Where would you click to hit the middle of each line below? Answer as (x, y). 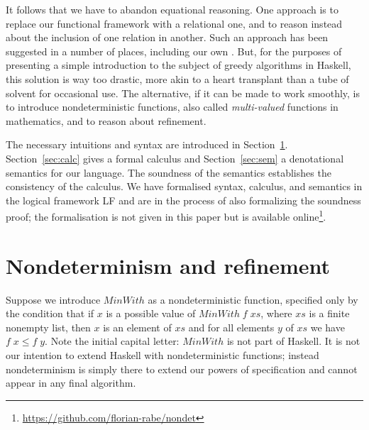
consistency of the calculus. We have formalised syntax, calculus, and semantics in (184, 186)
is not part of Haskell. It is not (293, 341)
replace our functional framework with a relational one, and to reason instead (174, 23)
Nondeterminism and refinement (168, 265)
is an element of (137, 327)
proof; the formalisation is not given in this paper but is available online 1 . (166, 215)
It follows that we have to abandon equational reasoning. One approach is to (172, 9)
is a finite (329, 313)
